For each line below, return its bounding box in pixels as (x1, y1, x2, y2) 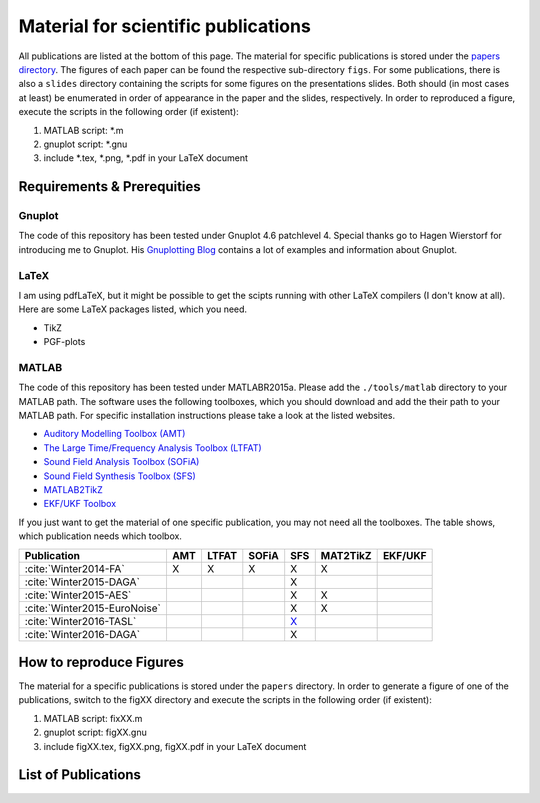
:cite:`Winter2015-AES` (24, 588, 132, 602)
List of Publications (18, 766, 142, 784)
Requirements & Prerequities (18, 178, 202, 195)
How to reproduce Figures (18, 654, 184, 670)
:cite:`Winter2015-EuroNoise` (24, 601, 162, 615)
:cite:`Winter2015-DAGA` (24, 575, 140, 589)
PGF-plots (43, 336, 86, 348)
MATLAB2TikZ (43, 484, 104, 496)
